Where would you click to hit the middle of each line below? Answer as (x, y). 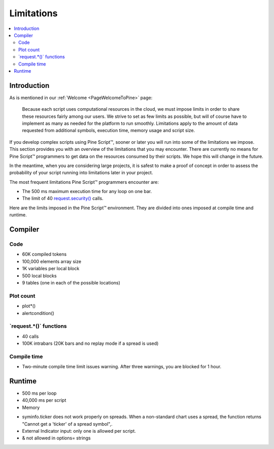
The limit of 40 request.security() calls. (63, 199)
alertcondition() (38, 313)
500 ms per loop (39, 393)
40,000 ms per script (44, 400)
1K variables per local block (51, 269)
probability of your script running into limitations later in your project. (81, 173)
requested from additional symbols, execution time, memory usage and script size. (109, 131)
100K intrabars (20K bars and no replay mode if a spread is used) (90, 343)
